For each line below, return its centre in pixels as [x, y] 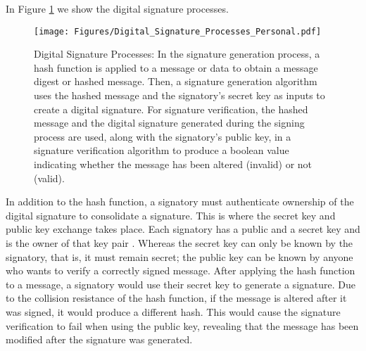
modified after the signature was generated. [99, 339]
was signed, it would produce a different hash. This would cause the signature [173, 311]
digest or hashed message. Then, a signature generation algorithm [176, 81]
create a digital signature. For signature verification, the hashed [171, 109]
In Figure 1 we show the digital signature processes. [117, 8]
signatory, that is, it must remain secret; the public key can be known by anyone [179, 256]
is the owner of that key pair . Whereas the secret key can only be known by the [179, 242]
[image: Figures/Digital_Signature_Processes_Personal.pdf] [178, 31]
